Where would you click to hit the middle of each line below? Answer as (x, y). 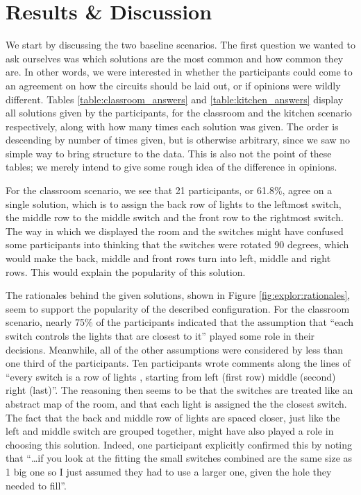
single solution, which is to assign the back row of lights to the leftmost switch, (174, 203)
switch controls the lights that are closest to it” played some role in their (160, 336)
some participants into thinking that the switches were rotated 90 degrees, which (177, 244)
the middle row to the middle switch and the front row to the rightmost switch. (175, 217)
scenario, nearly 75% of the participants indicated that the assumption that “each (179, 322)
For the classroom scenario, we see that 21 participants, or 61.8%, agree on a (169, 190)
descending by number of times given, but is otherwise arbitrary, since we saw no (178, 140)
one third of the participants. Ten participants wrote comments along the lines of (178, 363)
